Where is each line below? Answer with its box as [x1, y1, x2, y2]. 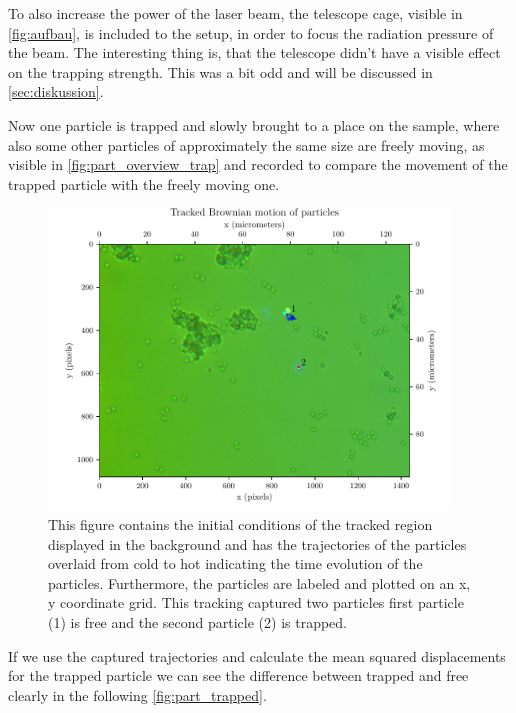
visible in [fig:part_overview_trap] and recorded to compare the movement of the [8, 154, 508, 175]
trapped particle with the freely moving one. [8, 173, 280, 194]
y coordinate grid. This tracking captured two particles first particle [48, 592, 464, 613]
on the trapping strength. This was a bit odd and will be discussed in [8, 61, 433, 82]
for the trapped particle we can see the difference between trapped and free [8, 665, 469, 686]
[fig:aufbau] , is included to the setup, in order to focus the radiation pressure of [8, 22, 494, 43]
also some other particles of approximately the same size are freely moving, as [8, 134, 485, 155]
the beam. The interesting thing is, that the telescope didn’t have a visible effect [8, 42, 501, 63]
